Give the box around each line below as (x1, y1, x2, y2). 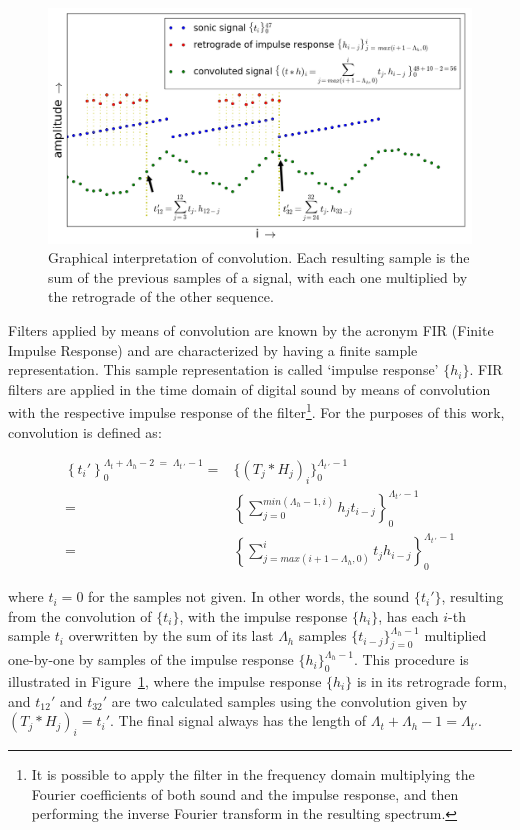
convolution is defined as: (8, 421, 162, 442)
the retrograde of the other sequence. (48, 286, 274, 307)
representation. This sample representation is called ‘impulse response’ (8, 359, 439, 380)
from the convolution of (8, 605, 152, 626)
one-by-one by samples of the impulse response (8, 649, 294, 670)
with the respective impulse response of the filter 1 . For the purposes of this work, (8, 399, 505, 422)
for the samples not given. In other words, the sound (88, 586, 410, 607)
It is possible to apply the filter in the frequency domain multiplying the (31, 763, 475, 784)
